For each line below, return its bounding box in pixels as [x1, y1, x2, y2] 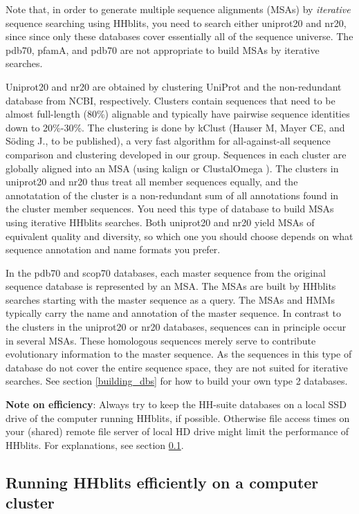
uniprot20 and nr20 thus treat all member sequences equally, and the [6, 174, 298, 189]
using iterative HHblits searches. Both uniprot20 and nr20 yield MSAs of [6, 214, 315, 229]
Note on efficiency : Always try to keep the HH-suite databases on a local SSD [6, 397, 347, 412]
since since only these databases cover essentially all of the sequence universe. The [6, 29, 353, 44]
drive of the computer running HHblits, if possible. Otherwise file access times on [6, 410, 350, 425]
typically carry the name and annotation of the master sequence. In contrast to [6, 306, 341, 320]
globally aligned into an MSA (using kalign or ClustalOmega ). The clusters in [6, 160, 339, 175]
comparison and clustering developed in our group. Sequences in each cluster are [6, 147, 347, 161]
